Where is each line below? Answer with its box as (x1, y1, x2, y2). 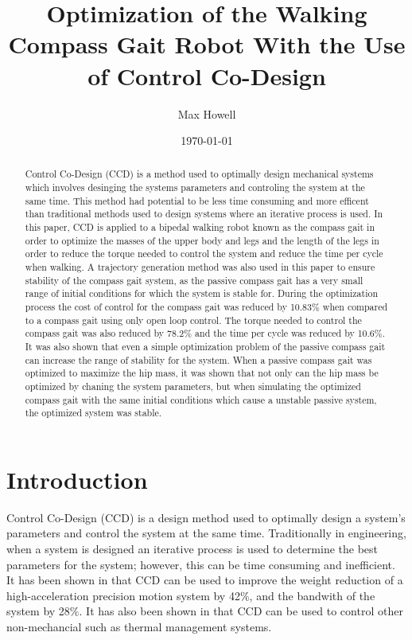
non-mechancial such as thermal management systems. (6, 619, 272, 635)
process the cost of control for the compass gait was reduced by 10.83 (25, 300, 312, 314)
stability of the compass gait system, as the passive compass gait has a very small (25, 273, 363, 287)
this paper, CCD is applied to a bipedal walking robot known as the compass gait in (25, 220, 375, 234)
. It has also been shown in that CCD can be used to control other (79, 603, 403, 619)
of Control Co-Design (87, 59, 326, 92)
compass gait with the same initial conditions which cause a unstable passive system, (25, 392, 377, 406)
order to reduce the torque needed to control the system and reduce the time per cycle (25, 247, 383, 260)
